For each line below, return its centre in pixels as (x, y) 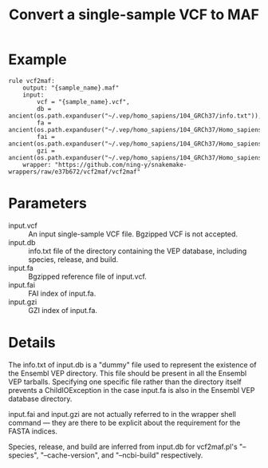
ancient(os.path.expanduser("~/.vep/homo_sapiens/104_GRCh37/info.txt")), (135, 116)
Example (37, 59)
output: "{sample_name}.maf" (71, 88)
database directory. (40, 399)
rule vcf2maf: (32, 81)
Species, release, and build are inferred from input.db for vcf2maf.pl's (123, 446)
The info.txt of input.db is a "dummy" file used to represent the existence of (132, 364)
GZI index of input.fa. (63, 310)
